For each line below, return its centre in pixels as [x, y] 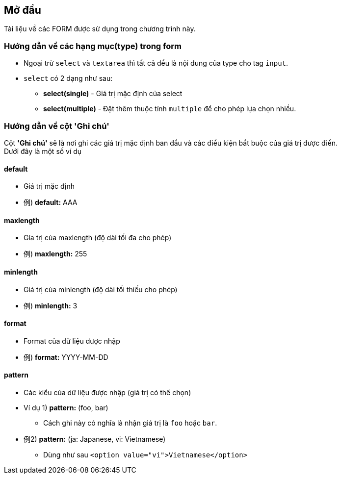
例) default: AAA [51, 202]
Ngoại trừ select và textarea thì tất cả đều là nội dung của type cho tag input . [156, 63]
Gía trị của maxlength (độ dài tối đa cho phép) [98, 238]
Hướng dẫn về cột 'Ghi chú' [57, 126]
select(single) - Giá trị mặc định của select [113, 94]
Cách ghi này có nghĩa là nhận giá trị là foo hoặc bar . [130, 423]
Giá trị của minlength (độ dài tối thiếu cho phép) [101, 289]
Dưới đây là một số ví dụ [43, 151]
